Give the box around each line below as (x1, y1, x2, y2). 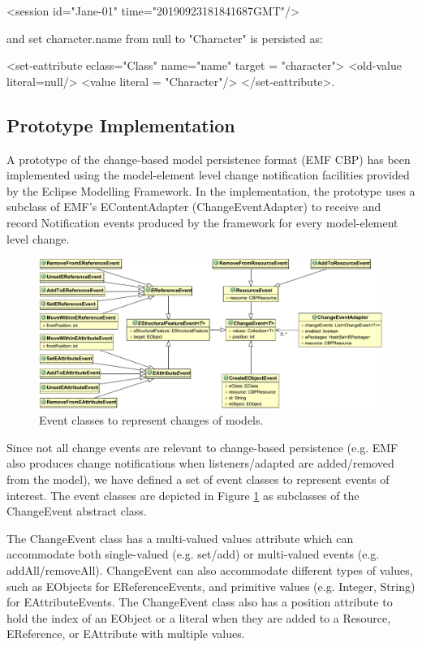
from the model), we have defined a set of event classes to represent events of (6, 471, 390, 488)
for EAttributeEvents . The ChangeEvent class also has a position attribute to (6, 593, 393, 610)
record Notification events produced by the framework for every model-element (6, 214, 398, 231)
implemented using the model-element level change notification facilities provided (6, 166, 410, 183)
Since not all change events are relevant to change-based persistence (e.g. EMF (6, 438, 398, 455)
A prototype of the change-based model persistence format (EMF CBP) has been (6, 150, 411, 167)
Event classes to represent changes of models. (39, 412, 264, 429)
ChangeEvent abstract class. (6, 503, 147, 520)
